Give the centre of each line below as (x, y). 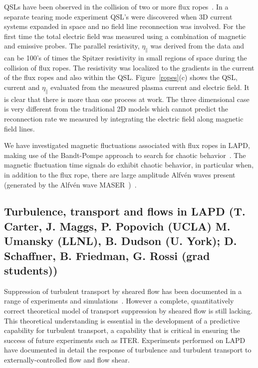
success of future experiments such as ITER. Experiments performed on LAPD (125, 340)
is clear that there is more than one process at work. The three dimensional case (127, 99)
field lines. (19, 128)
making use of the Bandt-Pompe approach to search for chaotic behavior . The (125, 155)
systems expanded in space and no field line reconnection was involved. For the (125, 26)
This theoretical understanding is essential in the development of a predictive (122, 320)
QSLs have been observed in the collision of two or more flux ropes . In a (116, 6)
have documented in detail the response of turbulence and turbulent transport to (128, 350)
